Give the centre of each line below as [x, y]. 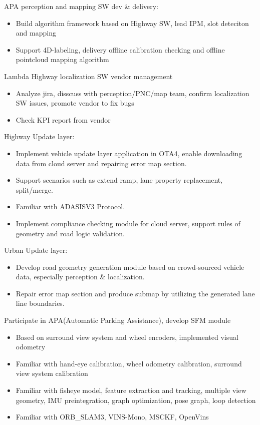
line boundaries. [40, 303]
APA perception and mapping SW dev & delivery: [81, 6]
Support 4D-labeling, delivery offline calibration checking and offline [120, 49]
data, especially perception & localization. [80, 277]
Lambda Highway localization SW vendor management [88, 76]
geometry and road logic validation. [70, 233]
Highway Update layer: [39, 136]
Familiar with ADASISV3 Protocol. [70, 206]
